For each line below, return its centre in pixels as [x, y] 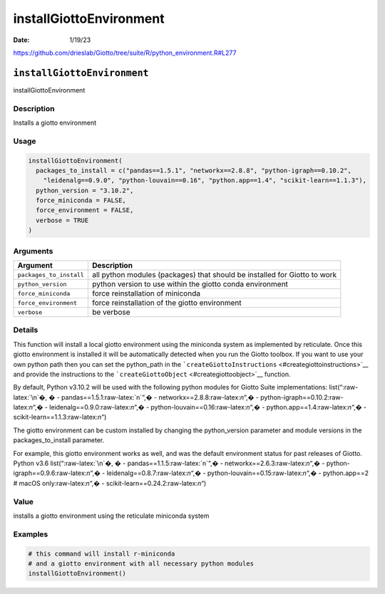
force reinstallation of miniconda [146, 293]
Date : [21, 40]
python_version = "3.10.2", [85, 190]
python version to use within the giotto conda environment [190, 284]
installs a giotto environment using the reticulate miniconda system [111, 516]
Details [26, 330]
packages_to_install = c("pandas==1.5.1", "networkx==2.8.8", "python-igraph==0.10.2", [194, 170]
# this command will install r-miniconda [102, 553]
